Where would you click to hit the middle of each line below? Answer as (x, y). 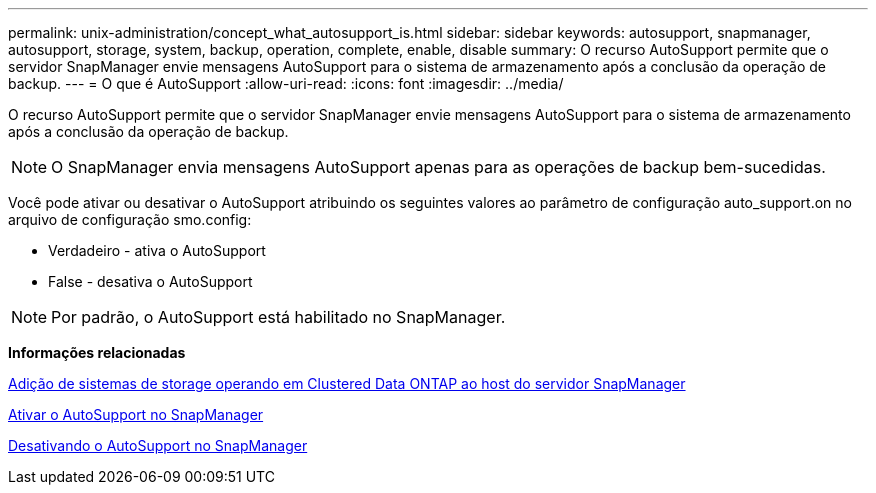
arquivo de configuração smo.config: (130, 219)
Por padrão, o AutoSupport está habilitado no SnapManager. (278, 317)
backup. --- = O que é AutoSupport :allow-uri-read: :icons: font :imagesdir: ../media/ (286, 83)
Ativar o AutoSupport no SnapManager (136, 414)
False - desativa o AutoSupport (150, 281)
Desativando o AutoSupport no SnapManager (158, 445)
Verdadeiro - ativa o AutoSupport (157, 250)
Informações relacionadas (97, 352)
